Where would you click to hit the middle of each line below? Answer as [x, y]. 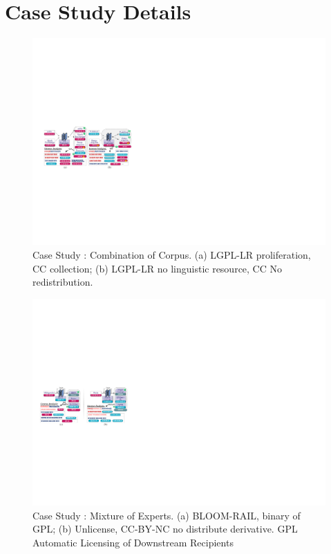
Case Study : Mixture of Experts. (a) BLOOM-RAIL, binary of [167, 515]
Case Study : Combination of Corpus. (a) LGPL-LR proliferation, [172, 255]
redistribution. [63, 282]
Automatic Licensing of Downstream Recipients [133, 542]
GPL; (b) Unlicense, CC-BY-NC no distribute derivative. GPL [165, 529]
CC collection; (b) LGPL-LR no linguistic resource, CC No [158, 268]
